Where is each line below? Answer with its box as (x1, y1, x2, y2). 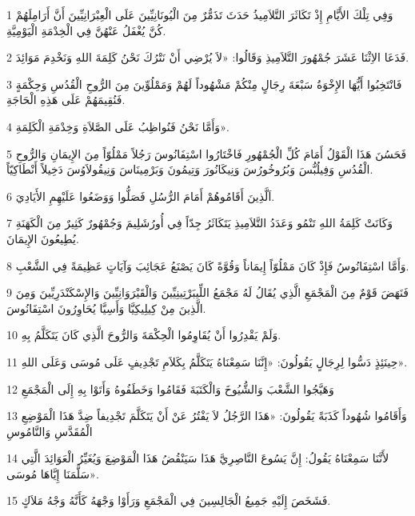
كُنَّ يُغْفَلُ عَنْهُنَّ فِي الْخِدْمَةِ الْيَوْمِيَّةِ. (6, 22, 166, 38)
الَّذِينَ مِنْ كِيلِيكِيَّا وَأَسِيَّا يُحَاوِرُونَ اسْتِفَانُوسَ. (6, 299, 206, 316)
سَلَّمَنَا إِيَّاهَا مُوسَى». (6, 465, 99, 482)
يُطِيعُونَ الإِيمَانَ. (6, 230, 79, 246)
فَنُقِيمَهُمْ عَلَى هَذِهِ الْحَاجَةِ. (6, 91, 126, 108)
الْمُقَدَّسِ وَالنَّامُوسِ (6, 422, 93, 439)
